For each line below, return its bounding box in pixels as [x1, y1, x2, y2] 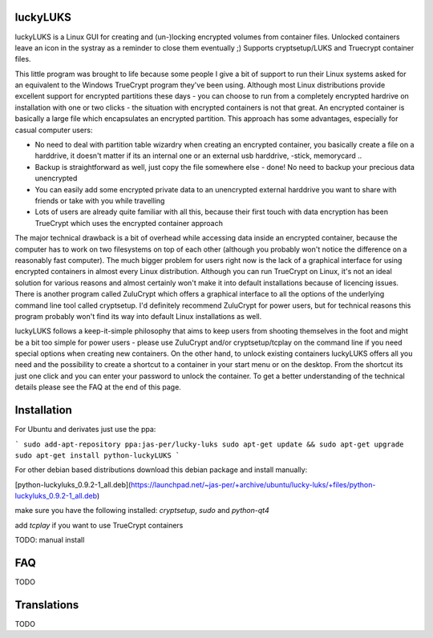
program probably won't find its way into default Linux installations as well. [14, 311, 262, 321]
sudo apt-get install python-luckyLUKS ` [14, 450, 180, 460]
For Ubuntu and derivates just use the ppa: [14, 425, 156, 434]
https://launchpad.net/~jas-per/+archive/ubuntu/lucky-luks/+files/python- [131, 479, 376, 489]
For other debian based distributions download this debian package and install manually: [14, 465, 308, 474]
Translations [14, 598, 79, 612]
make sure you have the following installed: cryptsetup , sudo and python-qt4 [14, 506, 269, 515]
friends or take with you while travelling [34, 196, 165, 205]
